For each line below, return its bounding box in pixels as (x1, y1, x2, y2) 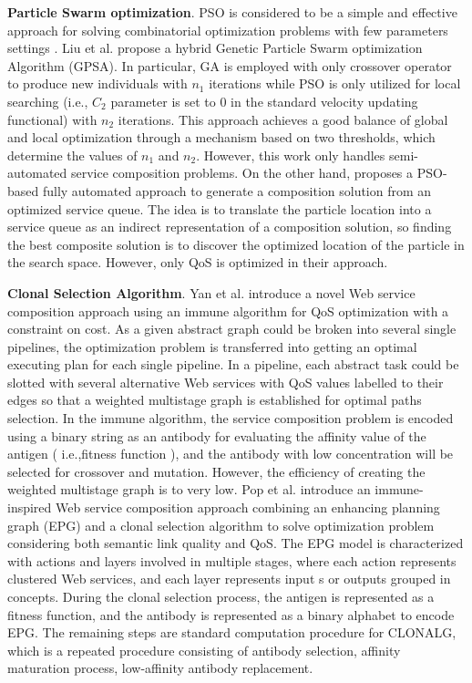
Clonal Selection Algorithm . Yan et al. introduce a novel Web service (7, 283, 416, 302)
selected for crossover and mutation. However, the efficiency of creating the (7, 461, 426, 481)
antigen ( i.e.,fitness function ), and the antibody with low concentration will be (7, 444, 454, 463)
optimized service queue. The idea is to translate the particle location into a (7, 199, 432, 218)
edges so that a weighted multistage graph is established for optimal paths (7, 390, 422, 409)
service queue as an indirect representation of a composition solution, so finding (7, 217, 452, 236)
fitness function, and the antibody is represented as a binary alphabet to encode (7, 605, 455, 624)
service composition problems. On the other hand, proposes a (70, 163, 414, 182)
